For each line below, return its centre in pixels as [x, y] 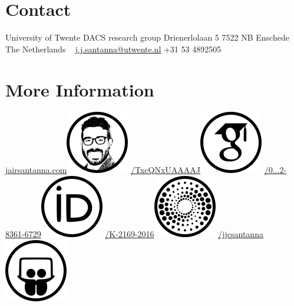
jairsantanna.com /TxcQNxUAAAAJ [103, 170]
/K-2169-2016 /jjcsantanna [184, 234]
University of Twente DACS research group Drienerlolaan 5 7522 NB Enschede [147, 37]
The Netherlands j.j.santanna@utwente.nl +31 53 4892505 [113, 49]
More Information [80, 89]
